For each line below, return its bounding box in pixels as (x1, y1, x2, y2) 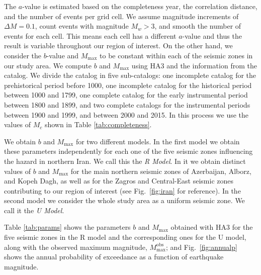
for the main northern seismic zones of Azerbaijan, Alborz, (70, 165, 251, 176)
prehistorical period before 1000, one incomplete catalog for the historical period (4, 79, 252, 90)
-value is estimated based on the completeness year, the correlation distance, (22, 1, 257, 11)
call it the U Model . (4, 205, 64, 215)
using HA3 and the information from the (131, 60, 257, 70)
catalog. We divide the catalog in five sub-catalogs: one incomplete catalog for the (4, 70, 256, 80)
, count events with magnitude (35, 21, 129, 31)
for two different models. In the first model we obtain (75, 136, 240, 146)
